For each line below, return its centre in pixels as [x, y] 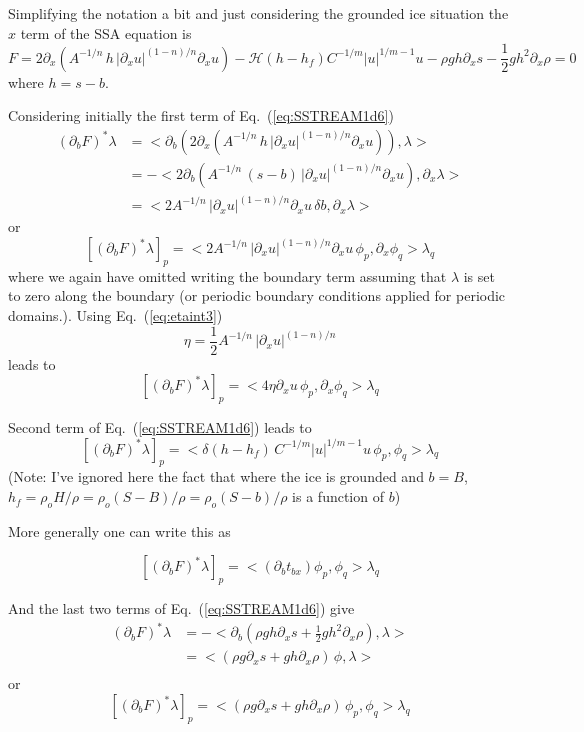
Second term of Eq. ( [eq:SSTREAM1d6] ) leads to [160, 427]
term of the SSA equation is [106, 32]
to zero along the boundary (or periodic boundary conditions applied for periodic [257, 295]
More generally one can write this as [119, 530]
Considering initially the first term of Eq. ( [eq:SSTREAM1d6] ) [201, 115]
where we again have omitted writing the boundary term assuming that [227, 275]
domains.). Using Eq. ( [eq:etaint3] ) [115, 315]
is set [479, 275]
